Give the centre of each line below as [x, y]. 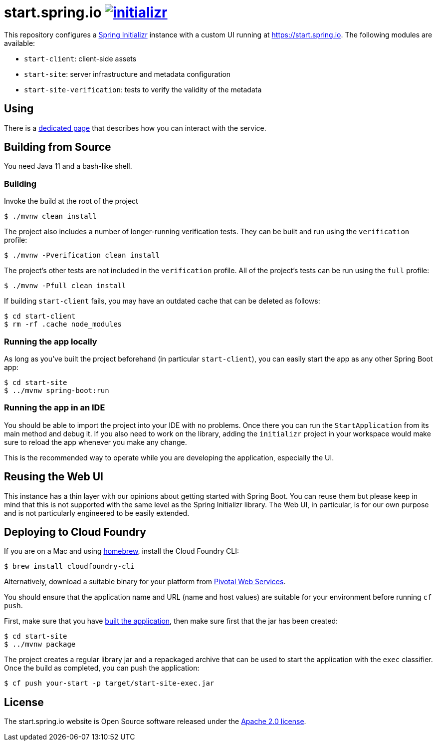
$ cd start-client [40, 316]
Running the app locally [51, 341]
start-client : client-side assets [80, 58]
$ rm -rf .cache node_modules [63, 324]
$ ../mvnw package [40, 644]
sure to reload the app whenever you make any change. [96, 442]
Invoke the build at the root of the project [71, 201]
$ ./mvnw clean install [50, 216]
